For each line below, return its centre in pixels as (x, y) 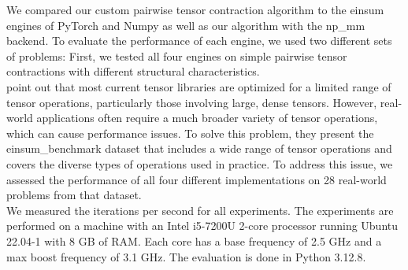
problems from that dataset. (74, 195)
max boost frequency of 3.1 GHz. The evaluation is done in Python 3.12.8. (186, 256)
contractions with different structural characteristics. (133, 71)
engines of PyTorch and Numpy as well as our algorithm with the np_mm (186, 25)
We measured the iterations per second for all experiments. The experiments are (200, 210)
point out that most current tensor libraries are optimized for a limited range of (199, 86)
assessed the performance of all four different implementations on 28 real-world (197, 179)
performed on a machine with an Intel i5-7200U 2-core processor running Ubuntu (202, 226)
